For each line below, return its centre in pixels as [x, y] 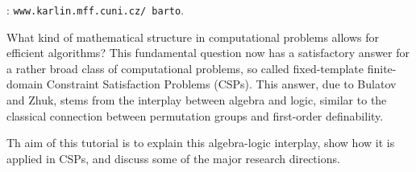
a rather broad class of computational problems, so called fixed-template [185, 68]
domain [25, 84]
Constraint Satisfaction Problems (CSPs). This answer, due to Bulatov [221, 84]
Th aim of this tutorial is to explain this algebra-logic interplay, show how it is [201, 143]
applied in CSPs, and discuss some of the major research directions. [173, 158]
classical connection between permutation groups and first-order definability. [195, 115]
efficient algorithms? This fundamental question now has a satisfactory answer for [208, 53]
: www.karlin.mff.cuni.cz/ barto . [96, 10]
